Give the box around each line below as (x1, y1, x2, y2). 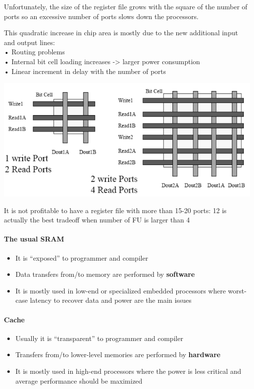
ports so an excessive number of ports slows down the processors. (4, 11, 199, 21)
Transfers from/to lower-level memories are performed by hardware (15, 349, 221, 360)
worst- (228, 285, 247, 295)
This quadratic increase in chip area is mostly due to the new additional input (4, 27, 238, 38)
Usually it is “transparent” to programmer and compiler (15, 333, 183, 343)
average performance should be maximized (15, 375, 143, 386)
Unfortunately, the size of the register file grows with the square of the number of (4, 1, 248, 11)
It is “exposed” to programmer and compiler (15, 252, 148, 263)
